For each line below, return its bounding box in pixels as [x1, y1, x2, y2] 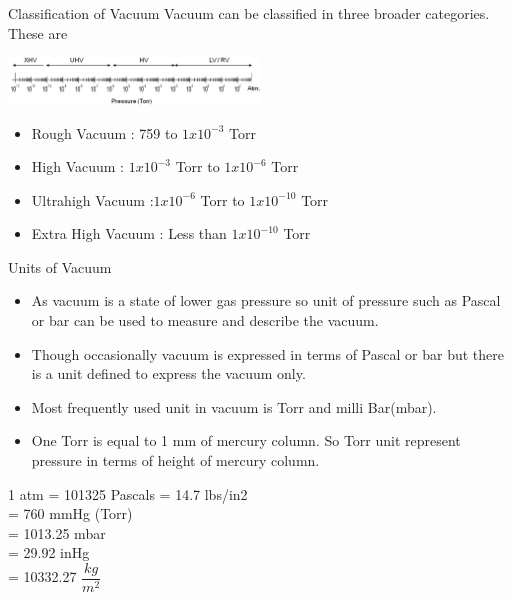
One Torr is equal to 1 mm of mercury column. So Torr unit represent [31, 430, 461, 451]
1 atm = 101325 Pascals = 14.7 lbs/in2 [8, 483, 248, 504]
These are [8, 22, 68, 43]
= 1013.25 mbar [8, 522, 106, 543]
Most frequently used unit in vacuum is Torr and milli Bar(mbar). [31, 396, 437, 417]
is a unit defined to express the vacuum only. [31, 363, 306, 384]
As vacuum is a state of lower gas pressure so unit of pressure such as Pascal [31, 290, 501, 311]
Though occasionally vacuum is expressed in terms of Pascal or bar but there [31, 343, 504, 364]
